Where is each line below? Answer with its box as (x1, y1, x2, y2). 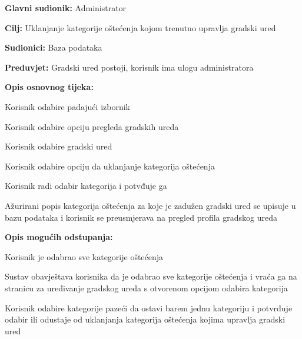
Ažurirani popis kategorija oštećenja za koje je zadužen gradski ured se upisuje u (5, 199, 296, 211)
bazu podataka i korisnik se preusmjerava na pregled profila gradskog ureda (5, 211, 278, 223)
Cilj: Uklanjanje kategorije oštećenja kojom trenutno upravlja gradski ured (5, 21, 276, 34)
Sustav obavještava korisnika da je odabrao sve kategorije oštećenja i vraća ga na (5, 270, 297, 282)
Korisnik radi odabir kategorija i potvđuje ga (5, 180, 167, 192)
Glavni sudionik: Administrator (5, 2, 127, 14)
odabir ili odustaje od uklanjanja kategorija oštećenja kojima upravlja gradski (5, 313, 286, 325)
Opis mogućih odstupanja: (5, 231, 113, 243)
